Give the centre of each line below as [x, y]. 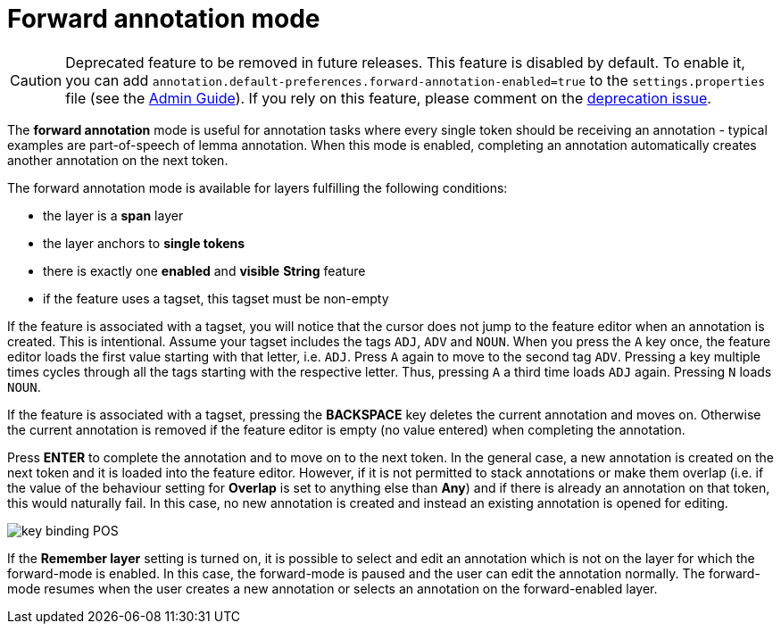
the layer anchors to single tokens [144, 243]
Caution [36, 80]
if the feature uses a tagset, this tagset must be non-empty [216, 298]
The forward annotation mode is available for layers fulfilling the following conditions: [258, 187]
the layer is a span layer [113, 215]
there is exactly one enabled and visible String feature [204, 270]
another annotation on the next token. [118, 160]
